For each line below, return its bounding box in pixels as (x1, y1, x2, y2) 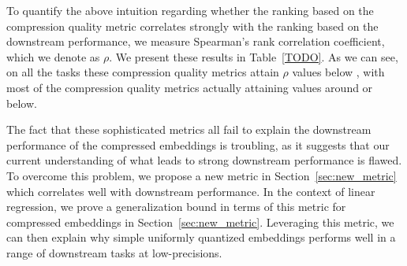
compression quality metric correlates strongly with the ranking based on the (6, 17, 379, 34)
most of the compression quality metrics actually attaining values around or (6, 79, 373, 95)
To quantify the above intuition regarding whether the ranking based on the (6, 2, 374, 18)
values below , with (292, 64, 385, 80)
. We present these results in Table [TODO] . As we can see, (109, 48, 398, 65)
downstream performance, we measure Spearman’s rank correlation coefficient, (6, 33, 385, 50)
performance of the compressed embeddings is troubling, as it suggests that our (6, 136, 390, 153)
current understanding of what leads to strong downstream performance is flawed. (6, 152, 402, 168)
